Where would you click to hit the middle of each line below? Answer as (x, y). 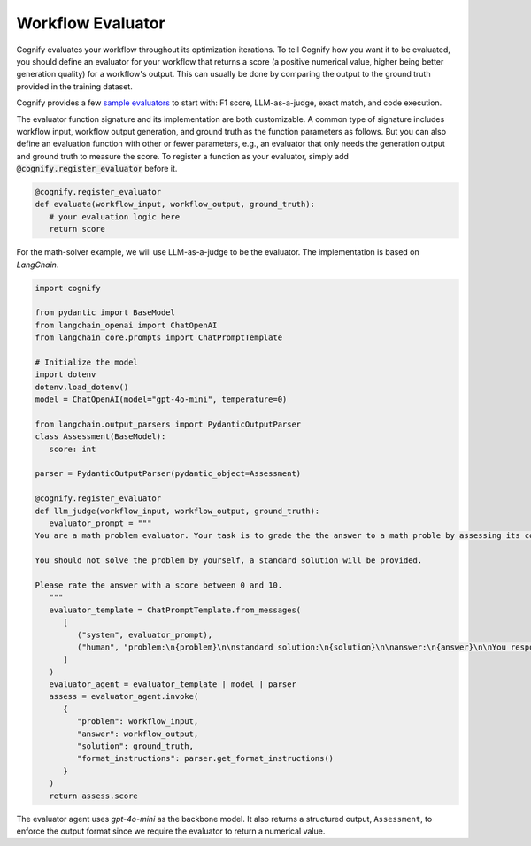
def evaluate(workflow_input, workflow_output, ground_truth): (175, 204)
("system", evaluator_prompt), (144, 634)
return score (77, 229)
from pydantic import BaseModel (105, 313)
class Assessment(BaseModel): (100, 437)
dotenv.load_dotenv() (82, 387)
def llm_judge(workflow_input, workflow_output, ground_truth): (177, 511)
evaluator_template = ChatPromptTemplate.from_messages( (175, 610)
